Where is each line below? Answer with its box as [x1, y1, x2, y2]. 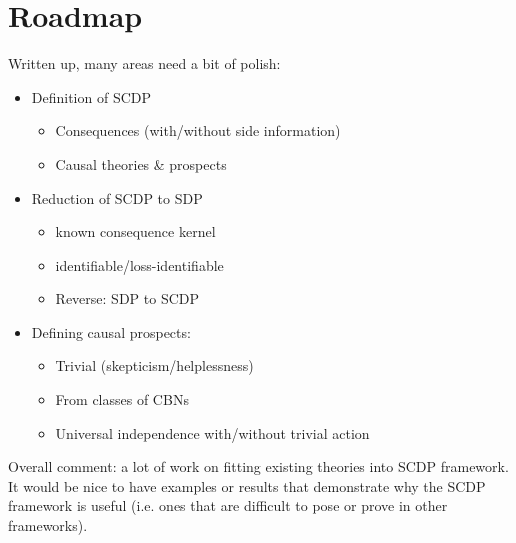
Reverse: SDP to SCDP [55, 288, 200, 309]
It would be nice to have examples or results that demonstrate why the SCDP [8, 475, 486, 496]
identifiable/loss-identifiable [55, 254, 224, 275]
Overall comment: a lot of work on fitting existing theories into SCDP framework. [8, 456, 509, 477]
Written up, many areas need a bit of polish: [8, 53, 281, 74]
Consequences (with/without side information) [55, 120, 341, 141]
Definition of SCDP [31, 86, 152, 107]
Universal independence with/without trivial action [55, 422, 370, 443]
